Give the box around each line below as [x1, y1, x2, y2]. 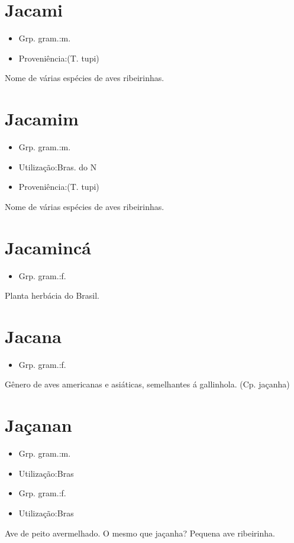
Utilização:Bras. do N [18, 160, 97, 173]
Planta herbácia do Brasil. [5, 289, 100, 302]
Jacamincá [5, 235, 91, 259]
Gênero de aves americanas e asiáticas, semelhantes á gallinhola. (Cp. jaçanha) [5, 378, 290, 390]
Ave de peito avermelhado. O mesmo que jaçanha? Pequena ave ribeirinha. [5, 526, 275, 539]
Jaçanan [5, 413, 72, 437]
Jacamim [5, 106, 79, 131]
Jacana [5, 324, 62, 348]
